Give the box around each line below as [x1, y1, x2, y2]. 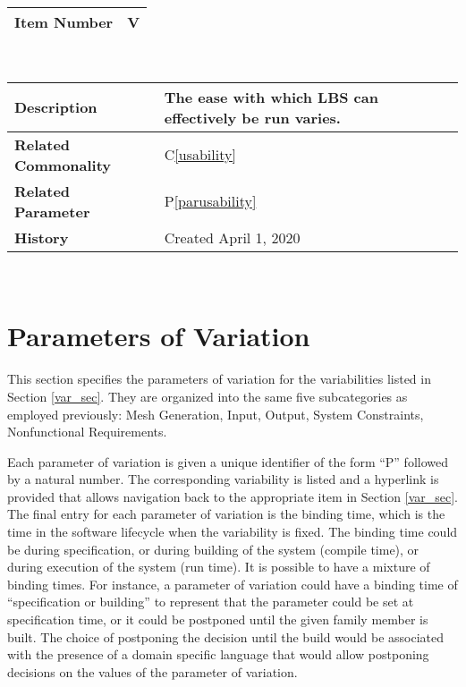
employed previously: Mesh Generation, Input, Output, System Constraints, [7, 404, 424, 423]
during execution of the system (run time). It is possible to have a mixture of [7, 557, 430, 576]
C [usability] [164, 144, 236, 165]
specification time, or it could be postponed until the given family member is [7, 610, 428, 629]
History [14, 226, 69, 248]
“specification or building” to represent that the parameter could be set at [7, 592, 414, 611]
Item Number [14, 12, 114, 32]
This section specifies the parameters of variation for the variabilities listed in [7, 369, 431, 388]
